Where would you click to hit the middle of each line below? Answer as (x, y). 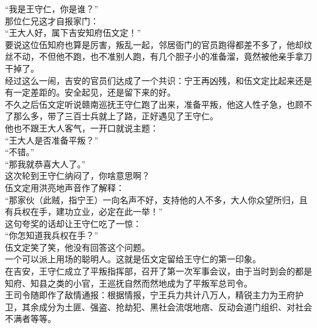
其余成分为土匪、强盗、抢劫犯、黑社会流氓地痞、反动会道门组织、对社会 (167, 306)
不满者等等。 (30, 319)
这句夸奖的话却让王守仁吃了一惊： (73, 223)
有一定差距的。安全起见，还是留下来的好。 (90, 92)
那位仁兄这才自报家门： (52, 20)
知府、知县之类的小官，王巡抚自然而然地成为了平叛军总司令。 (129, 283)
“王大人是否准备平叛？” (52, 140)
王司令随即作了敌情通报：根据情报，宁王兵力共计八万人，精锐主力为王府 (150, 295)
